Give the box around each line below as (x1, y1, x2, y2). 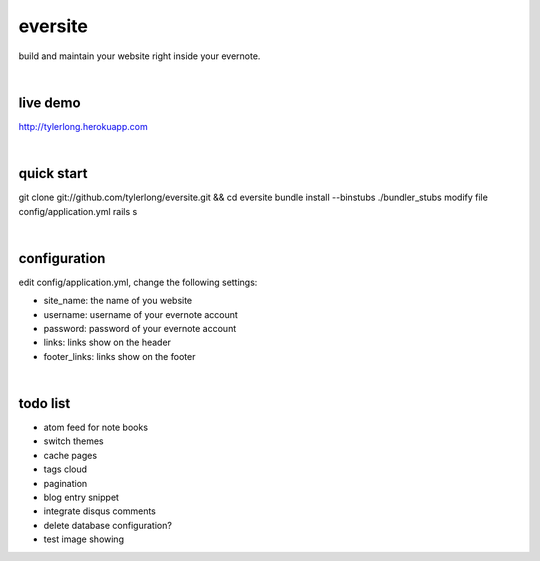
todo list (18, 395, 71, 412)
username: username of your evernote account (43, 308, 239, 320)
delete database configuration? (43, 519, 172, 531)
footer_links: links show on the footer (43, 350, 196, 362)
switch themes (43, 435, 104, 447)
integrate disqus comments (43, 505, 157, 517)
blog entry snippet (43, 491, 120, 504)
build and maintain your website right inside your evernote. (18, 50, 261, 62)
